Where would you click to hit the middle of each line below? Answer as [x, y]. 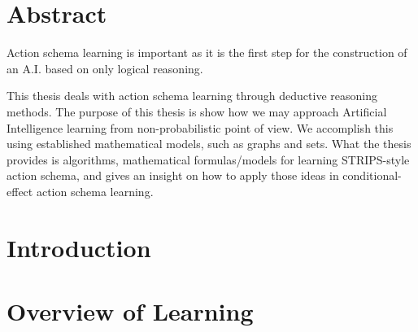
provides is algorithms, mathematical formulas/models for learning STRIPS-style [208, 159]
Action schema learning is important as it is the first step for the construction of [207, 52]
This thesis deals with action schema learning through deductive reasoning [192, 96]
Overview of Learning [130, 311]
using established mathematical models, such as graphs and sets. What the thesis [209, 144]
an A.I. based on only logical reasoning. [105, 68]
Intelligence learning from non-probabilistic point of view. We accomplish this [200, 127]
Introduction [79, 247]
